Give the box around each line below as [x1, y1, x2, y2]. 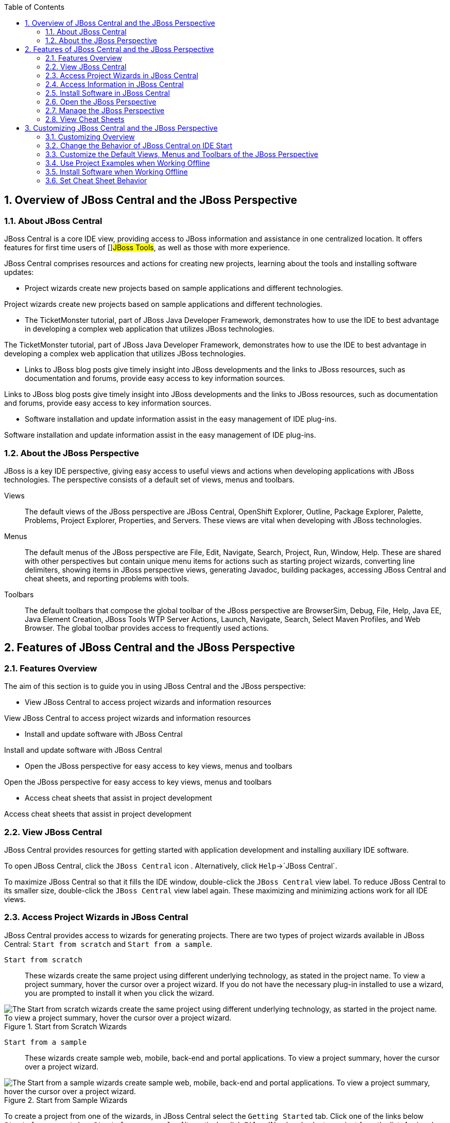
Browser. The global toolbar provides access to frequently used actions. [25, 623, 269, 632]
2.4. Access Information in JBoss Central [45, 80, 184, 89]
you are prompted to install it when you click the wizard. [25, 988, 214, 997]
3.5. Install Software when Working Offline [45, 167, 188, 176]
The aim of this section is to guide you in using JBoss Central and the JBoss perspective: [4, 682, 306, 691]
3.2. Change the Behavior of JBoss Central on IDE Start [45, 141, 233, 150]
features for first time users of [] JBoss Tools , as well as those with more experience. [4, 243, 290, 252]
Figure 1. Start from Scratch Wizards [4, 1022, 127, 1031]
